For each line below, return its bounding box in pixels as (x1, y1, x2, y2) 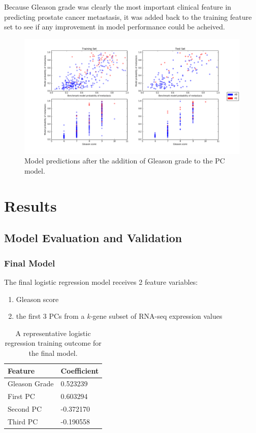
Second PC (8, 404, 42, 414)
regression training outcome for (5, 338, 102, 348)
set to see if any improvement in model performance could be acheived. (4, 21, 226, 32)
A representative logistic (15, 327, 91, 338)
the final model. (28, 347, 78, 358)
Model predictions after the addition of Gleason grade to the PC (24, 155, 225, 166)
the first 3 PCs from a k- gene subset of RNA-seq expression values (16, 311, 222, 321)
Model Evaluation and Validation (4, 230, 182, 246)
